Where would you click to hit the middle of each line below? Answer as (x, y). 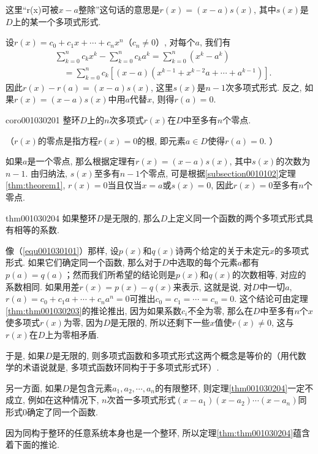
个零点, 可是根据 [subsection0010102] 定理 (218, 173)
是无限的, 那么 (132, 217)
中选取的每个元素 (203, 262)
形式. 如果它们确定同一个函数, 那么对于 (84, 262)
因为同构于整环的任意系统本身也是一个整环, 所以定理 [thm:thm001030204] (150, 432)
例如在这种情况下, (63, 400)
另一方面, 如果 (34, 387)
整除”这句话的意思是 (119, 9)
